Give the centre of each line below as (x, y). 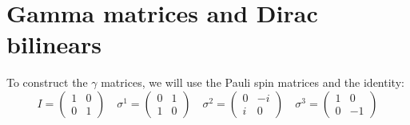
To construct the (47, 82)
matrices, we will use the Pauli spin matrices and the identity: (253, 82)
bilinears (54, 44)
